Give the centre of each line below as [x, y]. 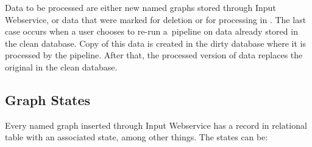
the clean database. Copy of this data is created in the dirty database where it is [155, 43]
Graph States [48, 99]
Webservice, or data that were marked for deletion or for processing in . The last [156, 19]
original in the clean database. [61, 67]
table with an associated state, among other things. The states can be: [136, 137]
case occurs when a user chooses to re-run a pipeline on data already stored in [151, 31]
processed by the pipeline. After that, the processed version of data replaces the [154, 55]
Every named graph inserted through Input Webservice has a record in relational [156, 125]
